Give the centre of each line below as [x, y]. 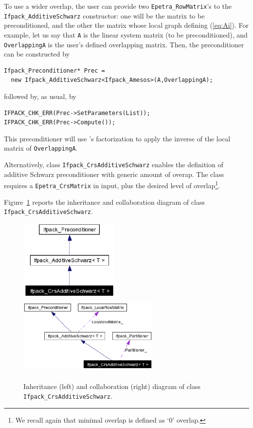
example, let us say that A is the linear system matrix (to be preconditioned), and [126, 34]
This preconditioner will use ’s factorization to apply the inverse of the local [117, 138]
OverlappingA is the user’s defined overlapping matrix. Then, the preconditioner [124, 44]
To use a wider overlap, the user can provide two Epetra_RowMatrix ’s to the [118, 6]
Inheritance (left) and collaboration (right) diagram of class [112, 386]
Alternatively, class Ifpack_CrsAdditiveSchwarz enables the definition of [114, 165]
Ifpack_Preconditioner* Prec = [54, 70]
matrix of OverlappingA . [41, 148]
